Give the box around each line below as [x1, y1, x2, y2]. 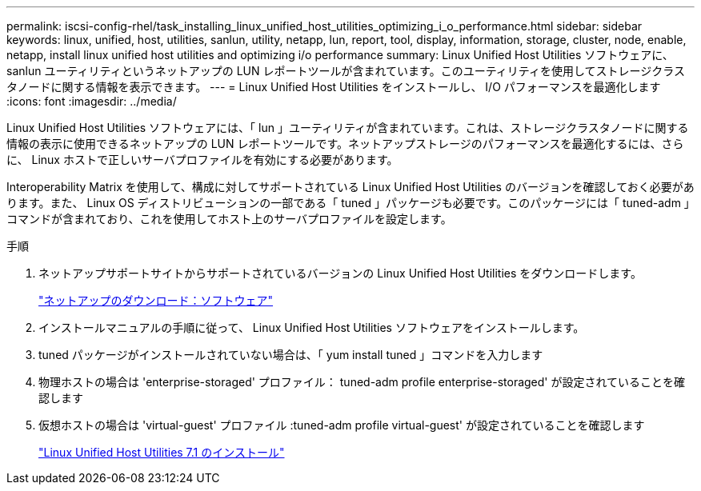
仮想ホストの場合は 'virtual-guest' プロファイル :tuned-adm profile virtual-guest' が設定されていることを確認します [38, 418, 645, 432]
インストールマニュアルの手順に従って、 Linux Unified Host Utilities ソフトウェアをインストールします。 [38, 321, 585, 334]
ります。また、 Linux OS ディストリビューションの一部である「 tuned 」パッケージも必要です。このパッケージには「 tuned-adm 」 [6, 196, 690, 210]
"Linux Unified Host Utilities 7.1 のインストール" [38, 445, 285, 459]
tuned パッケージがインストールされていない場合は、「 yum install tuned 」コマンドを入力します [38, 348, 543, 361]
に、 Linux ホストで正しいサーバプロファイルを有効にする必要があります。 [6, 153, 399, 166]
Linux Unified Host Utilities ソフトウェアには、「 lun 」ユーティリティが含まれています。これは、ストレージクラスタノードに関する [6, 121, 689, 134]
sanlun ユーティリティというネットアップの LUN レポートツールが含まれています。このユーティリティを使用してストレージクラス [6, 64, 685, 78]
